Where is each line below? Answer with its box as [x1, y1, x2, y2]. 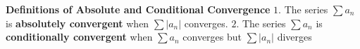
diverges [277, 29, 312, 44]
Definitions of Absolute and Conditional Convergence [6, 2, 271, 16]
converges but [182, 29, 242, 44]
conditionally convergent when [6, 29, 153, 44]
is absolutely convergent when [6, 15, 149, 30]
